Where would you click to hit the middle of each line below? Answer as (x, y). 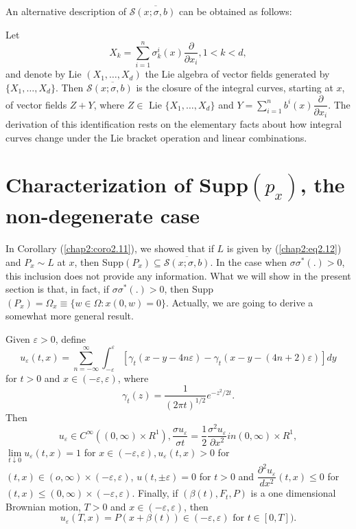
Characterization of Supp (127, 184)
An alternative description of (66, 11)
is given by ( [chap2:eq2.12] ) (284, 248)
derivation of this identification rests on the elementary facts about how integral (174, 124)
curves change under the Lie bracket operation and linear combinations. (156, 137)
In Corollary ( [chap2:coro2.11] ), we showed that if (110, 248)
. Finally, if (155, 493)
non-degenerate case (103, 215)
